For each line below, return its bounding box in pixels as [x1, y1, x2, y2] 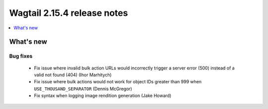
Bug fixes [9, 53, 33, 59]
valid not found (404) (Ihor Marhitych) [34, 72, 112, 78]
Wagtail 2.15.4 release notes [9, 7, 129, 18]
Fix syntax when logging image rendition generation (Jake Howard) [34, 93, 172, 99]
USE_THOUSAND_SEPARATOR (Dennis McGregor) [34, 86, 133, 92]
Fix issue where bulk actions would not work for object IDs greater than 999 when [34, 79, 202, 85]
